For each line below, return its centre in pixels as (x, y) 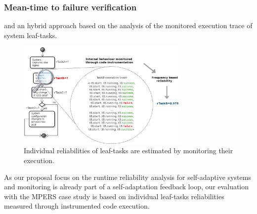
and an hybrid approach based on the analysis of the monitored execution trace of (128, 25)
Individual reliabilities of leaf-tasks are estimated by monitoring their (128, 150)
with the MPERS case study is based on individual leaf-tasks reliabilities (114, 196)
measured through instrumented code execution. (77, 206)
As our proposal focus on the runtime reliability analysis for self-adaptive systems (128, 177)
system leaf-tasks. (31, 35)
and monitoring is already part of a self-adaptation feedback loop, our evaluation (127, 187)
